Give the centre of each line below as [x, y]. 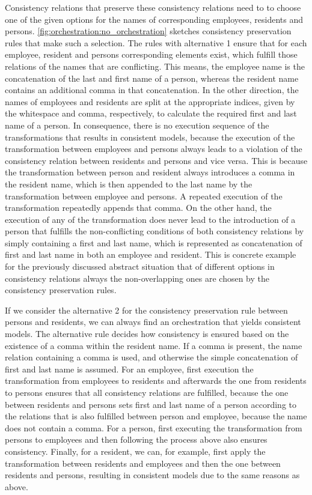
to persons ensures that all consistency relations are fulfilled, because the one [147, 392]
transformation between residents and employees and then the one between [143, 463]
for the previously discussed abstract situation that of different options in [140, 266]
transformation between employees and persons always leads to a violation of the [154, 149]
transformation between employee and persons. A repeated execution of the [144, 196]
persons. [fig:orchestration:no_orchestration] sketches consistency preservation [148, 31]
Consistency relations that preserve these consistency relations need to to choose [153, 7]
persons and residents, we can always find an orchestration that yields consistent [153, 322]
